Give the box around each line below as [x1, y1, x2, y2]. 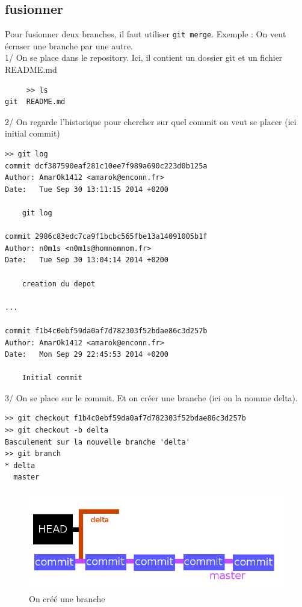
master [13, 473, 40, 482]
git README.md [5, 97, 66, 106]
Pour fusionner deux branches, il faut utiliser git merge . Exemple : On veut [5, 28, 286, 40]
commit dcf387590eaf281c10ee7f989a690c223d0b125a [5, 161, 208, 170]
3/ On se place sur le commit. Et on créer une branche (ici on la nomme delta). [5, 391, 298, 404]
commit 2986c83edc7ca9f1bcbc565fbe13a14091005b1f [5, 232, 208, 241]
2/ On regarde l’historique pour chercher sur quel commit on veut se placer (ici [5, 115, 297, 128]
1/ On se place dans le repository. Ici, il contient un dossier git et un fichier [5, 51, 283, 64]
